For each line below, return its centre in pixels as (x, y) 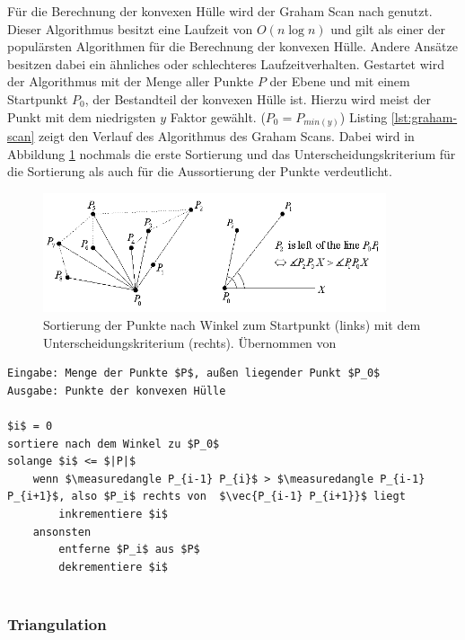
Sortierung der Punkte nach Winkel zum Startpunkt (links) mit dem (232, 325)
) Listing (364, 116)
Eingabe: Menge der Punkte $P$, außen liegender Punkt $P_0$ (194, 373)
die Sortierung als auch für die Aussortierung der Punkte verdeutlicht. (200, 171)
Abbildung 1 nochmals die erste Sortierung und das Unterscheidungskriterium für (232, 153)
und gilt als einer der (388, 28)
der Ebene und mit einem (340, 81)
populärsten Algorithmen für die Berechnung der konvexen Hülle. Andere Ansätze (232, 46)
